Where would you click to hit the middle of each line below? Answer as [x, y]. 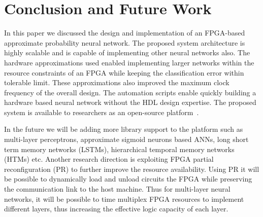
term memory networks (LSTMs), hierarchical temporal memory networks [119, 149]
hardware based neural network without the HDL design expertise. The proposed [130, 102]
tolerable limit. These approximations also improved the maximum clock [117, 82]
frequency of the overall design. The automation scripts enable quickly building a [130, 92]
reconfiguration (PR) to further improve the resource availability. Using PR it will [132, 169]
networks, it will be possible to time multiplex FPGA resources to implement [124, 198]
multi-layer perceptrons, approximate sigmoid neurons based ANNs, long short [126, 139]
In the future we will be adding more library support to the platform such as [124, 129]
